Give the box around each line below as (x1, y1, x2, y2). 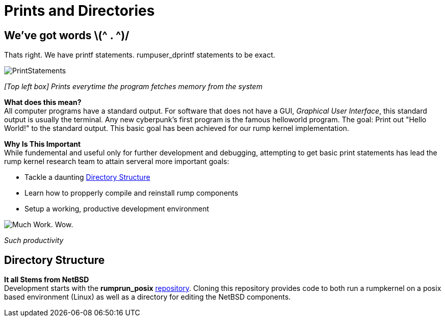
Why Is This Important (4, 140, 81, 149)
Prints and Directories (4, 2, 155, 19)
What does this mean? (4, 98, 82, 107)
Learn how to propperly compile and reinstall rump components (24, 189, 239, 198)
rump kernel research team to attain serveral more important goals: (4, 157, 229, 166)
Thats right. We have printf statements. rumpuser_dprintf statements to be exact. (4, 50, 275, 60)
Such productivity (4, 236, 64, 245)
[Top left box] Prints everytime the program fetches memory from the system (4, 82, 263, 91)
